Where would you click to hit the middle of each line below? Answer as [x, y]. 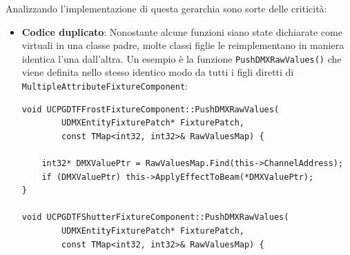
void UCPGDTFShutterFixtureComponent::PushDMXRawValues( [155, 217]
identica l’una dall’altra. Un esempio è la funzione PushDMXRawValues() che [182, 58]
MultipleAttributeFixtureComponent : [105, 86]
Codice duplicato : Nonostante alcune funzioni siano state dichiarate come [182, 31]
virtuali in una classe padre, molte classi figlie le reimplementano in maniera [183, 45]
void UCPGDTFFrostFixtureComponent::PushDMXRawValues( [150, 109]
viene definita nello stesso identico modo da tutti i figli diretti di [158, 72]
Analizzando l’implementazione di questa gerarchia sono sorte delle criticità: [166, 8]
